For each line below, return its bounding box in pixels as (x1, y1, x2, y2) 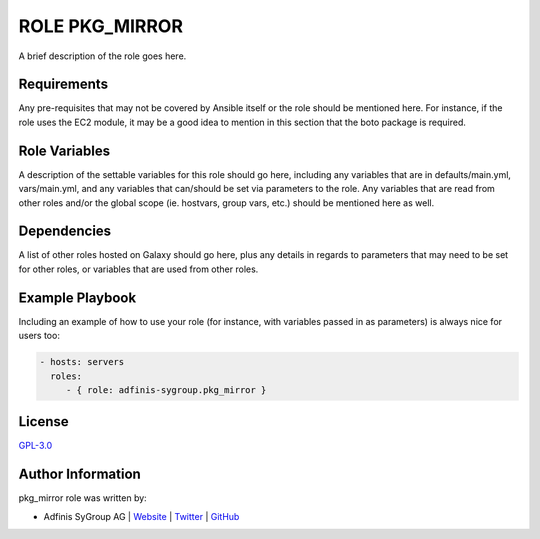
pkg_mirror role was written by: (18, 492, 147, 504)
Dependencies (18, 223, 112, 240)
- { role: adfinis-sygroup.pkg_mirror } (65, 384, 267, 395)
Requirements (18, 76, 109, 93)
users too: (18, 330, 60, 342)
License (18, 413, 69, 430)
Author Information (18, 466, 142, 483)
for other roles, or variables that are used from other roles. (18, 263, 259, 275)
